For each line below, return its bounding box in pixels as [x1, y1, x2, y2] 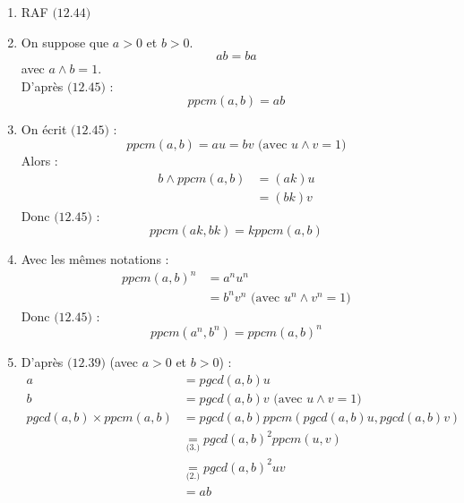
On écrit [21, 120, 67, 139]
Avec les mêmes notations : [21, 250, 169, 269]
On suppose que [21, 32, 109, 51]
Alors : [21, 150, 58, 169]
